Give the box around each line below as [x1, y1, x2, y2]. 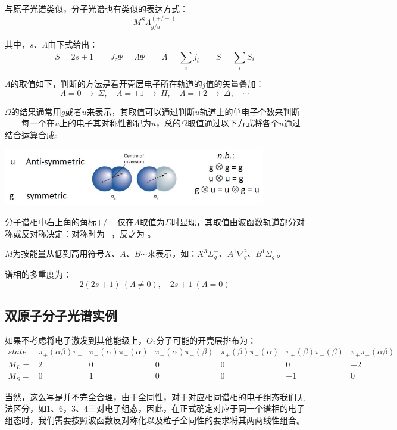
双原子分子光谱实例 [5, 306, 117, 324]
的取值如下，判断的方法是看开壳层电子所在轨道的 [10, 77, 202, 89]
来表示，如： [147, 247, 198, 260]
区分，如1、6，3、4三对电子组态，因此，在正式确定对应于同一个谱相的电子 [12, 402, 305, 415]
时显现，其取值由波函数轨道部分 [171, 215, 296, 228]
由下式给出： [48, 38, 98, 50]
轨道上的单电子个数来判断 [199, 105, 300, 117]
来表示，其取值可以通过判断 [86, 105, 195, 117]
